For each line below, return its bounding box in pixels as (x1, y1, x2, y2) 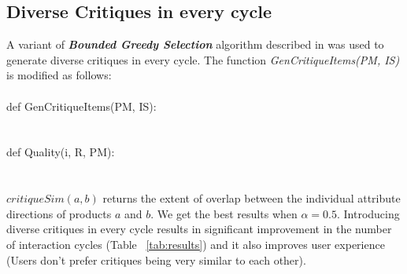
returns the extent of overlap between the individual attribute (102, 190, 401, 206)
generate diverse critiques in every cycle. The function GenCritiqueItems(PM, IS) (6, 51, 400, 68)
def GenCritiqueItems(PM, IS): (6, 97, 157, 114)
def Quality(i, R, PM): (6, 144, 115, 160)
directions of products (6, 205, 112, 221)
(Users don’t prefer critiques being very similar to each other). (6, 251, 306, 268)
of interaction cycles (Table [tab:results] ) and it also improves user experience (6, 236, 385, 252)
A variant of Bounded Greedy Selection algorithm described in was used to (6, 36, 384, 53)
